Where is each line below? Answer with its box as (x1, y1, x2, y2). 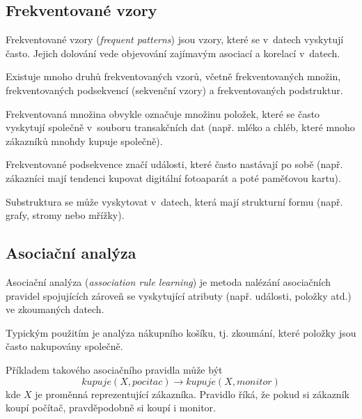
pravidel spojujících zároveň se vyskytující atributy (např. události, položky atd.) (6, 288, 352, 303)
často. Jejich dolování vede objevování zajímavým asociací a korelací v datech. (6, 45, 340, 60)
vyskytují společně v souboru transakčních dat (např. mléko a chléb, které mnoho (6, 120, 355, 135)
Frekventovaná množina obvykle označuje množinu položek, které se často (6, 106, 320, 121)
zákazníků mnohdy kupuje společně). (6, 133, 163, 148)
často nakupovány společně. (6, 339, 123, 353)
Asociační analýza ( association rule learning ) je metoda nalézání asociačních (6, 274, 331, 289)
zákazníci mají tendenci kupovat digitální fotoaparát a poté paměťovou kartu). (6, 170, 341, 185)
